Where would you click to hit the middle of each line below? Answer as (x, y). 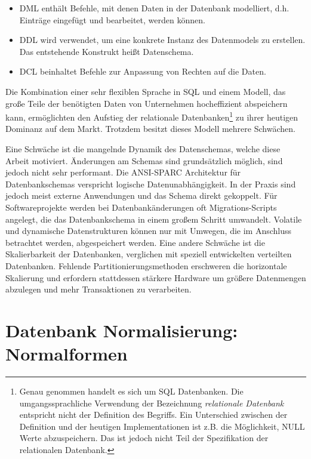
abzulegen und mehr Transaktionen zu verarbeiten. (98, 289)
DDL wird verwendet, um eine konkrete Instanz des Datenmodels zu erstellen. (162, 40)
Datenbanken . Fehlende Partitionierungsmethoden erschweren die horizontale (146, 265)
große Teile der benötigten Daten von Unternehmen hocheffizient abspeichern (147, 103)
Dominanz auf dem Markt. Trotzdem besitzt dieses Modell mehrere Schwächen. (150, 129)
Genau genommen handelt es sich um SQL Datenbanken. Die (131, 391)
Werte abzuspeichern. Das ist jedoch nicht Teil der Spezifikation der (144, 438)
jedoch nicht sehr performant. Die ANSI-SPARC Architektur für (123, 172)
